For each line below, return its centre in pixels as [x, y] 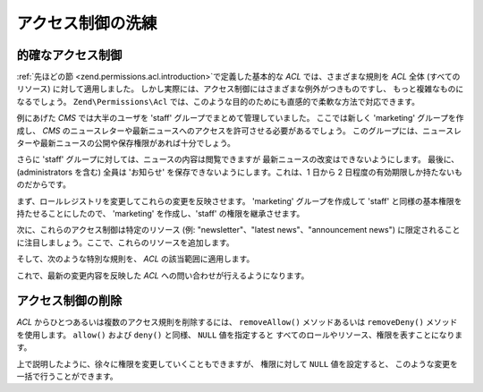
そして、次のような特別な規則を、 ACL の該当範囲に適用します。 [136, 259]
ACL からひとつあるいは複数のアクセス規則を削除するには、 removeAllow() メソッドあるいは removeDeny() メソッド [237, 322]
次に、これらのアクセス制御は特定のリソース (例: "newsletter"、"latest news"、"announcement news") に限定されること [238, 230]
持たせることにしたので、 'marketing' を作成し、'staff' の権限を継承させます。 [161, 213]
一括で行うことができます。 [67, 376]
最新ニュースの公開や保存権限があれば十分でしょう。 [138, 143]
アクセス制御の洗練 [87, 23]
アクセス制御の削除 [69, 301]
